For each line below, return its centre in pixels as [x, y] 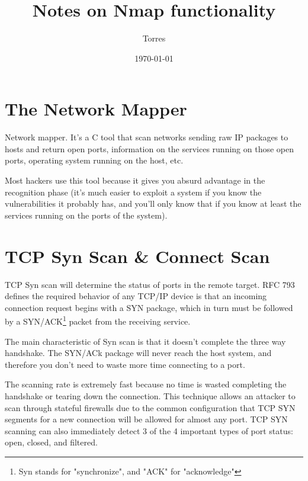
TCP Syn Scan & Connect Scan [137, 256]
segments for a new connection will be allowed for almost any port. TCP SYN [146, 419]
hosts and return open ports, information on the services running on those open [150, 148]
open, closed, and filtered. [51, 442]
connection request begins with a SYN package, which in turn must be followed [149, 307]
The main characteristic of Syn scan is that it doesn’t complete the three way [145, 341]
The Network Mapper [96, 109]
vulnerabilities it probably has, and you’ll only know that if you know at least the [153, 203]
